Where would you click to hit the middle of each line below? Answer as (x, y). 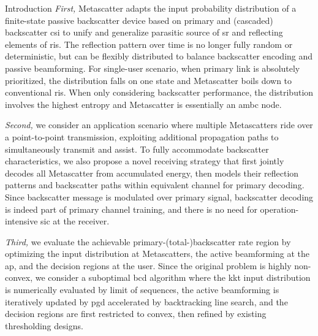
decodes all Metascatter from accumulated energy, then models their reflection (152, 173)
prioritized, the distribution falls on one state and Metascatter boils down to (149, 80)
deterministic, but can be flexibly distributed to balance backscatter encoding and (159, 56)
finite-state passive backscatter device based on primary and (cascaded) (139, 20)
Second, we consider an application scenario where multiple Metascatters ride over (159, 125)
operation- (279, 209)
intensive (21, 221)
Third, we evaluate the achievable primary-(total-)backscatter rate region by (148, 241)
